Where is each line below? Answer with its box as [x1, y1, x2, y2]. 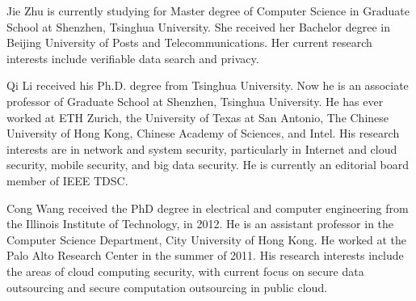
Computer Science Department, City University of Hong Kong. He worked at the [6, 231, 407, 248]
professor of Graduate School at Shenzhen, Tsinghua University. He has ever [6, 92, 384, 109]
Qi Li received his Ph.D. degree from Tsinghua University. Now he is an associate [6, 77, 409, 94]
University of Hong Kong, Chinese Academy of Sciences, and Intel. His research [6, 125, 400, 142]
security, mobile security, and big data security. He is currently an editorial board [6, 156, 410, 173]
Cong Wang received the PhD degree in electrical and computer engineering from [6, 199, 409, 216]
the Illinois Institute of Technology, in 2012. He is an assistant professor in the [6, 215, 394, 232]
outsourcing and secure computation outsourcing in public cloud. [6, 278, 328, 295]
